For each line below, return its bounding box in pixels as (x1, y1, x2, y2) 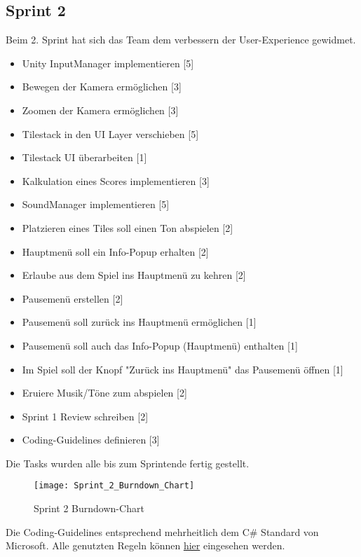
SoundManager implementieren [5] (22, 197, 170, 212)
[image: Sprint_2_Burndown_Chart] (34, 481, 195, 491)
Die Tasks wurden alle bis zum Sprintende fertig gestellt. (6, 455, 250, 470)
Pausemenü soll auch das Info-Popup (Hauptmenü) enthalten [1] (22, 338, 298, 352)
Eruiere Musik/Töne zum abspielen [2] (22, 385, 187, 400)
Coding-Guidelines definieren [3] (22, 432, 160, 447)
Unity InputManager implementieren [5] (22, 55, 194, 70)
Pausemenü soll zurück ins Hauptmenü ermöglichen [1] (22, 315, 257, 329)
